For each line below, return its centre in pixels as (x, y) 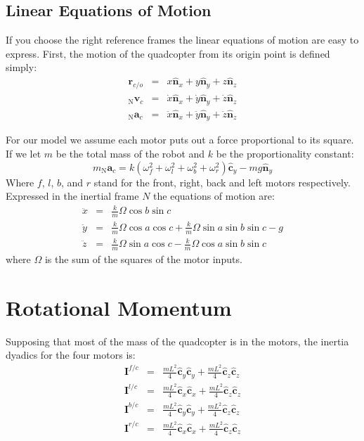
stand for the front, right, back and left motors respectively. (222, 182)
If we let (24, 154)
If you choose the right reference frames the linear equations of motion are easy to (182, 40)
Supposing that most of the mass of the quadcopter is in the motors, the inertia (177, 341)
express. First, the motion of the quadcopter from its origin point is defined (168, 53)
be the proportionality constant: (285, 154)
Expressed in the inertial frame (72, 196)
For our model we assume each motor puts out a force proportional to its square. (180, 140)
